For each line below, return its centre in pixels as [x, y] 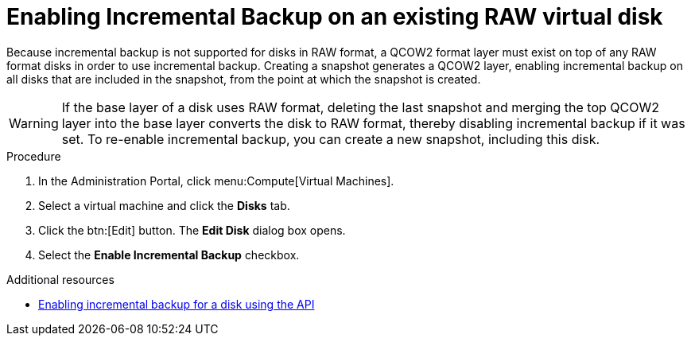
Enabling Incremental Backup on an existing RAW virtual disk [335, 17]
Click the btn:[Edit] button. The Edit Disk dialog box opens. [192, 230]
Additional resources [60, 279]
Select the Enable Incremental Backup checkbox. [169, 255]
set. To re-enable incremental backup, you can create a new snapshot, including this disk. [331, 139]
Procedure [34, 156]
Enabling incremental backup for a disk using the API [177, 304]
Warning [34, 123]
